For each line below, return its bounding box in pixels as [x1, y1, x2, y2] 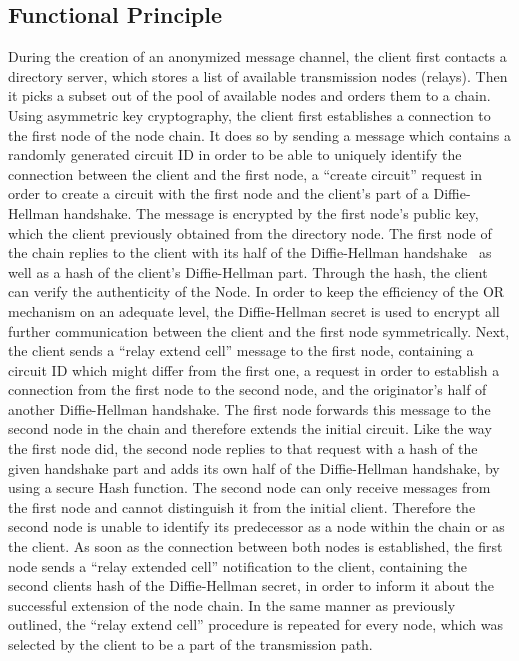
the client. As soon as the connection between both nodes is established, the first [8, 536, 503, 557]
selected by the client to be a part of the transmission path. [8, 634, 373, 655]
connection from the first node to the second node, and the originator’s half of [8, 379, 487, 400]
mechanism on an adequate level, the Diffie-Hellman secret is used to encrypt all [8, 300, 500, 321]
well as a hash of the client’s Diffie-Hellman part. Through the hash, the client [8, 261, 488, 282]
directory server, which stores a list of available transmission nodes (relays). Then [8, 65, 508, 86]
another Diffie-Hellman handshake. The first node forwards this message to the [8, 398, 491, 419]
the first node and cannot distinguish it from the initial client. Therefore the [8, 496, 476, 517]
